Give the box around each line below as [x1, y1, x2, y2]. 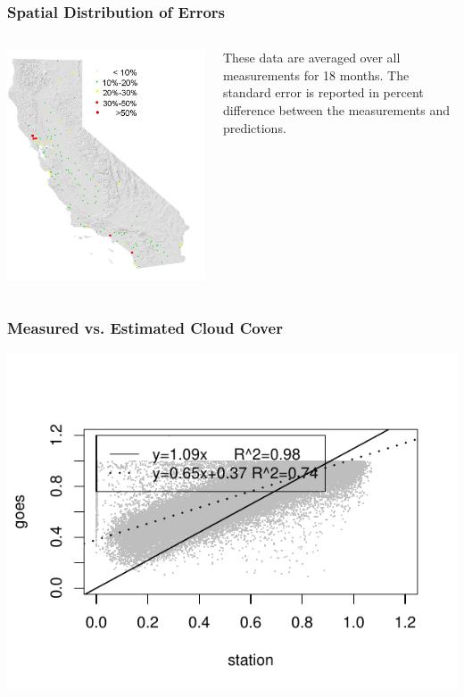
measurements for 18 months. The [222, 65, 410, 84]
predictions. [222, 118, 286, 137]
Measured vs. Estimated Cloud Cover [7, 316, 283, 338]
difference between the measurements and [222, 101, 451, 119]
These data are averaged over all [222, 48, 401, 67]
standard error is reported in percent [222, 83, 424, 102]
